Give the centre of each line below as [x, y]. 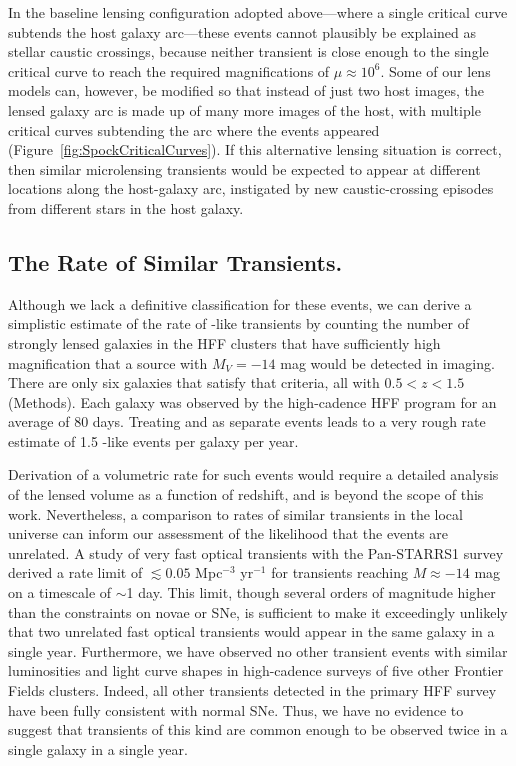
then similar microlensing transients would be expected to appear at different [244, 168]
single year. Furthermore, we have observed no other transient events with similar [258, 650]
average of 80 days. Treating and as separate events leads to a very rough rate [247, 421]
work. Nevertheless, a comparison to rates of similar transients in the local [235, 513]
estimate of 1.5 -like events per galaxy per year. [153, 440]
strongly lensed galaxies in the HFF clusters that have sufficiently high [224, 342]
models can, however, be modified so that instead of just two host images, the [246, 90]
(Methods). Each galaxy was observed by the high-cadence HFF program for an [252, 401]
